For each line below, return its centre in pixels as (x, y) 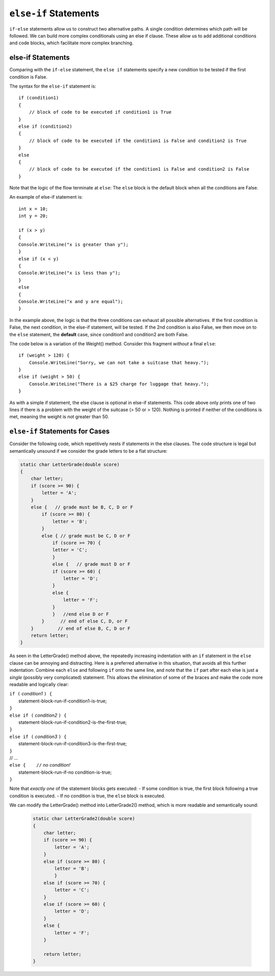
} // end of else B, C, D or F (81, 628)
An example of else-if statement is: (46, 197)
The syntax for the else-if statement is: (53, 86)
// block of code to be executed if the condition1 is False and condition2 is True (138, 141)
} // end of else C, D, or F (85, 621)
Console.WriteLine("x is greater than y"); (74, 244)
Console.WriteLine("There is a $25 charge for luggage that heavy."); (119, 384)
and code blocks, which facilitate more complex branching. (71, 43)
